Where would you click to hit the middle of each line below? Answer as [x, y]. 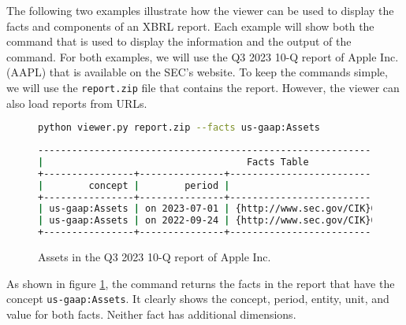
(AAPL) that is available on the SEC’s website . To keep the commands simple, [197, 72]
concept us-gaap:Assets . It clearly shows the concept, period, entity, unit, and [198, 299]
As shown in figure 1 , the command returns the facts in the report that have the [201, 283]
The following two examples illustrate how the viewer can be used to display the [200, 10]
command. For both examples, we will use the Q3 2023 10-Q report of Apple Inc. [203, 56]
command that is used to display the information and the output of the [179, 41]
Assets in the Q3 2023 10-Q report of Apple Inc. [155, 257]
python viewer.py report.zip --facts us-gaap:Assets [179, 128]
